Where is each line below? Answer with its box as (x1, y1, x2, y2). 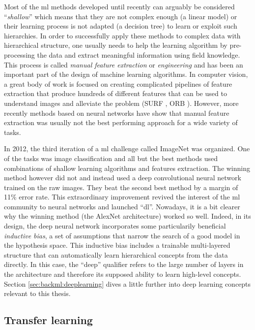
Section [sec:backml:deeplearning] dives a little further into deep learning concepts (4, 278, 251, 289)
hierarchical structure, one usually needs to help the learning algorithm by (4, 40, 227, 50)
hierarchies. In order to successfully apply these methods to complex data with (4, 30, 241, 40)
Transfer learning (4, 312, 93, 328)
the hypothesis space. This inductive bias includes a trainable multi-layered (4, 240, 230, 250)
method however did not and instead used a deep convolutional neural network (4, 172, 241, 183)
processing (4, 49, 35, 60)
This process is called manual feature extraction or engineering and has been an (4, 59, 243, 69)
